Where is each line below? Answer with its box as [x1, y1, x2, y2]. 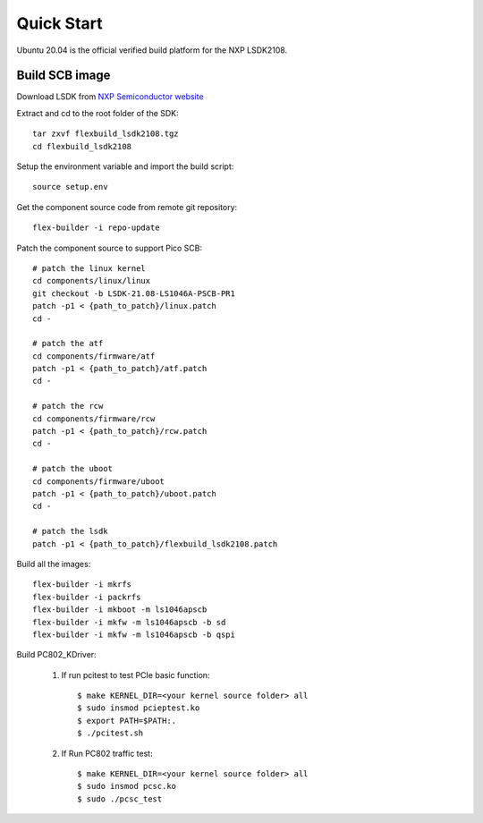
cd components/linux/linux [32, 276, 151, 286]
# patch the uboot [32, 463, 114, 474]
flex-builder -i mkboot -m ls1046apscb [32, 605, 208, 615]
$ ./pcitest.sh [77, 728, 144, 738]
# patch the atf [32, 338, 104, 349]
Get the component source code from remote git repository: [16, 201, 238, 212]
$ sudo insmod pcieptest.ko [77, 703, 200, 713]
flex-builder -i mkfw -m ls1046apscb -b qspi [32, 629, 236, 640]
